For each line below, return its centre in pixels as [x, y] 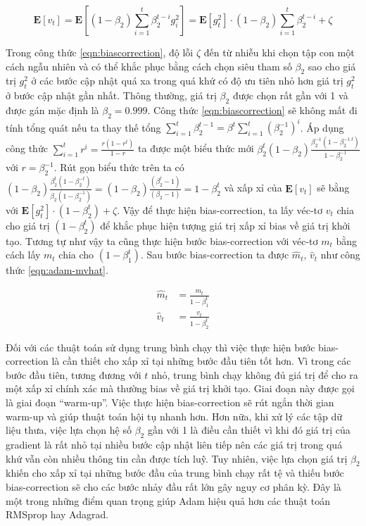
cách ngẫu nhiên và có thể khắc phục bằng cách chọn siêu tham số [149, 66]
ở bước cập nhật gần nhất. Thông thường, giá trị [111, 95]
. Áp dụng [322, 127]
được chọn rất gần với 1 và [290, 95]
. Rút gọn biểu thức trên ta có [119, 167]
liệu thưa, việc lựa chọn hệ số [69, 430]
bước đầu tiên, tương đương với [74, 374]
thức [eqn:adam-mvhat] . [57, 270]
